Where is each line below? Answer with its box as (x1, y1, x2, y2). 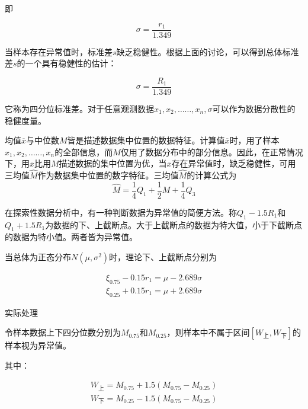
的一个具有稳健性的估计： (17, 57, 117, 69)
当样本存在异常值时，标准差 (5, 45, 113, 57)
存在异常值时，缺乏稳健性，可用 (171, 157, 296, 170)
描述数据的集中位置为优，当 (59, 157, 167, 170)
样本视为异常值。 (5, 339, 71, 352)
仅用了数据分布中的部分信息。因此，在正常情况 (120, 145, 303, 158)
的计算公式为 (187, 169, 237, 181)
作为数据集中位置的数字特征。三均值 (37, 169, 179, 181)
